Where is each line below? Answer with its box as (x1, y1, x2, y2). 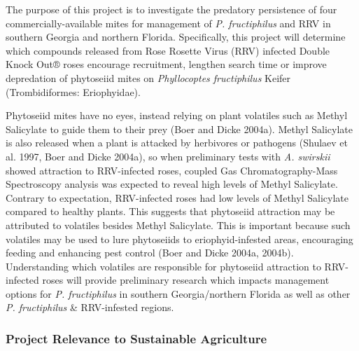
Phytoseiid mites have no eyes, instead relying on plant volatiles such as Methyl (6, 108, 348, 123)
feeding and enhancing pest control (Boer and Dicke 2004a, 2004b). (6, 245, 294, 260)
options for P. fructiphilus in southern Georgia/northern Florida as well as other (6, 286, 351, 301)
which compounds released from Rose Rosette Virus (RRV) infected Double (6, 43, 330, 57)
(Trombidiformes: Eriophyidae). (6, 84, 141, 99)
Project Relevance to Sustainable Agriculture (6, 329, 267, 347)
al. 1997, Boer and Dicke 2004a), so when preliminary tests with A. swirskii (6, 149, 330, 163)
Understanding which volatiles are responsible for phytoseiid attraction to (6, 259, 321, 273)
